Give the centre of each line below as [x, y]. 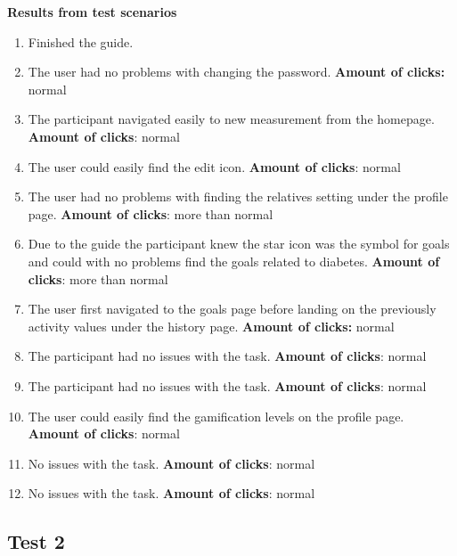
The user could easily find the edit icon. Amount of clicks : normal [214, 166]
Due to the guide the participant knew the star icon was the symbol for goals [239, 244]
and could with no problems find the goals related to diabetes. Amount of [234, 261]
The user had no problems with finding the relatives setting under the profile [238, 196]
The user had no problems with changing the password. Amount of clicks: [237, 72]
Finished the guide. [81, 41]
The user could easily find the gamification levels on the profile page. [216, 416]
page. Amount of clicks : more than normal [151, 213]
